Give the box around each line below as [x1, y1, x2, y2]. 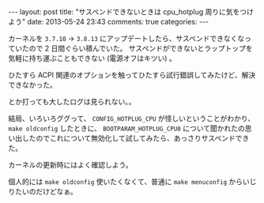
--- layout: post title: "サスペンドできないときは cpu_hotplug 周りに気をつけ [8, 7, 255, 17]
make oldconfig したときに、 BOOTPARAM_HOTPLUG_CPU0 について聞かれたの [8, 124, 245, 133]
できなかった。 [8, 81, 57, 89]
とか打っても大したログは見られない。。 [8, 97, 136, 106]
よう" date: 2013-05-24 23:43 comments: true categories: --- [8, 17, 209, 26]
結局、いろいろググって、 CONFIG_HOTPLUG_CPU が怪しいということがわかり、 [8, 114, 255, 123]
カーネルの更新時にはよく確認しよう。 [8, 160, 133, 169]
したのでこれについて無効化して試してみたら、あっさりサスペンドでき [21, 133, 250, 143]
